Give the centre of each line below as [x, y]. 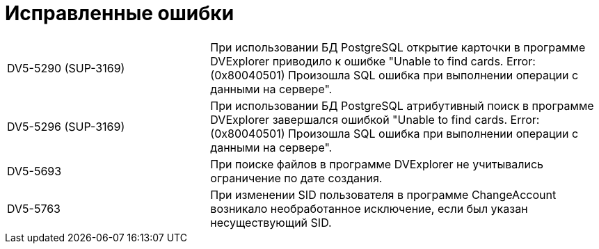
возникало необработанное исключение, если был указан [369, 208]
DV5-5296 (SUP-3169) [66, 126]
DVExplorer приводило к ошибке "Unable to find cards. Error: [373, 61]
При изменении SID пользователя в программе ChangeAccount [383, 194]
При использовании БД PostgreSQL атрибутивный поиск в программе [402, 105]
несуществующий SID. [271, 222]
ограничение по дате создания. [296, 178]
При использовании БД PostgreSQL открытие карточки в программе [398, 47]
